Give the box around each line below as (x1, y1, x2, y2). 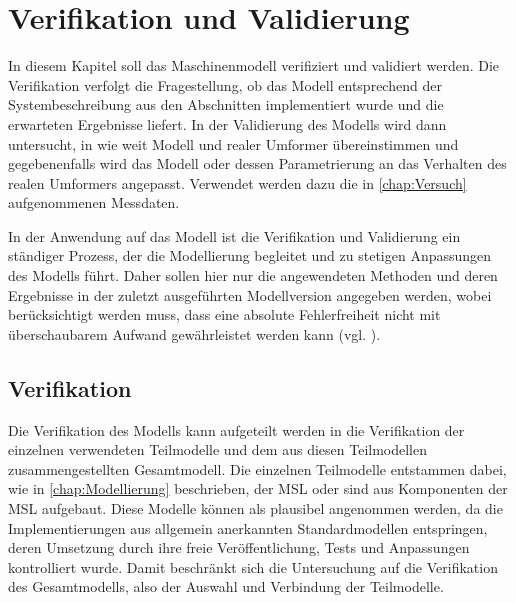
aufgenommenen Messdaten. (8, 192, 180, 213)
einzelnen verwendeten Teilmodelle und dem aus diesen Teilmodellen (8, 439, 428, 460)
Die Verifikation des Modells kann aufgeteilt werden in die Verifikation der (8, 419, 465, 440)
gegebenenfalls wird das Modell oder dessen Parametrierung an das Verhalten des (8, 153, 507, 174)
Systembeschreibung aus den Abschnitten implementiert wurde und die (8, 94, 444, 115)
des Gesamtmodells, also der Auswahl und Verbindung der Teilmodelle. (8, 576, 444, 597)
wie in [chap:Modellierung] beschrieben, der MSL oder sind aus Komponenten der (8, 478, 508, 499)
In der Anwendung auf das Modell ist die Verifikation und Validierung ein (8, 225, 461, 246)
